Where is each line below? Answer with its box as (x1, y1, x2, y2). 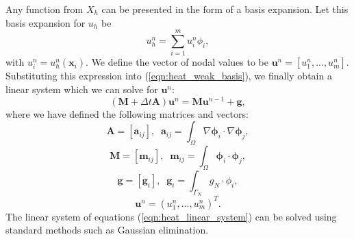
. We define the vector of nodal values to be (86, 55, 268, 69)
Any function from (5, 2, 84, 16)
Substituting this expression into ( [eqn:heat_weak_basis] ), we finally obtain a (5, 68, 332, 83)
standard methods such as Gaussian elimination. (5, 223, 209, 237)
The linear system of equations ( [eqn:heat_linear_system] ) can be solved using (5, 209, 337, 223)
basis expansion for (5, 15, 86, 29)
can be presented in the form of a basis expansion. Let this (101, 2, 349, 16)
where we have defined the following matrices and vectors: (5, 106, 249, 121)
